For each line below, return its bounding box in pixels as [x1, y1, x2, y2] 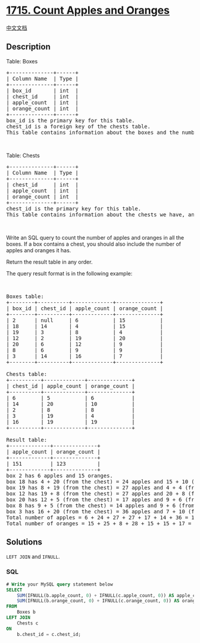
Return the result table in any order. [6, 258, 93, 265]
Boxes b [17, 609, 36, 616]
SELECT [6, 587, 23, 593]
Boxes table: [6, 293, 45, 299]
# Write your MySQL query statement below [6, 581, 113, 587]
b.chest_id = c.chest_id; [17, 631, 82, 637]
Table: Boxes [6, 57, 38, 65]
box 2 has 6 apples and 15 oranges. [6, 472, 113, 479]
